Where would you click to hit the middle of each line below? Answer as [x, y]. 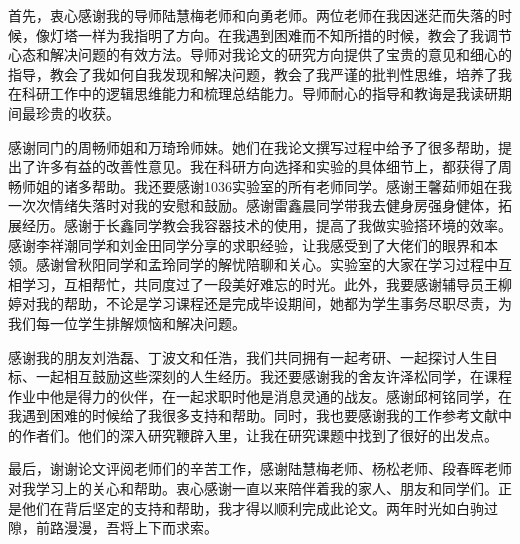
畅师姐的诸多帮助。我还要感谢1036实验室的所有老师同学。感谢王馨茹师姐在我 [260, 185]
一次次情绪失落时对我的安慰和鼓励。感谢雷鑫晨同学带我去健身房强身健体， [253, 205]
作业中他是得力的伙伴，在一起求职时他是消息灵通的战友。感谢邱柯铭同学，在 [260, 395]
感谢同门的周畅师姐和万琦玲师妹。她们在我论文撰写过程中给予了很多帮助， [253, 146]
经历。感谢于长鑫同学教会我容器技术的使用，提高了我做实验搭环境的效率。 [266, 224]
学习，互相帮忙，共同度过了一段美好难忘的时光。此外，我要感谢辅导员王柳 [266, 283]
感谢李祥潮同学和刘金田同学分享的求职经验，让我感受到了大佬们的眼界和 [246, 244]
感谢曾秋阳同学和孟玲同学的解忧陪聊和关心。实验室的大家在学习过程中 [266, 264]
